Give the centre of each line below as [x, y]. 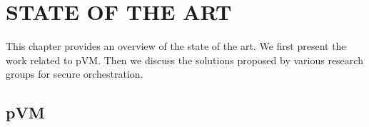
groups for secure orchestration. [75, 74]
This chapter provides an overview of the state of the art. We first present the [176, 46]
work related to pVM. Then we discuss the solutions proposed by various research [184, 60]
